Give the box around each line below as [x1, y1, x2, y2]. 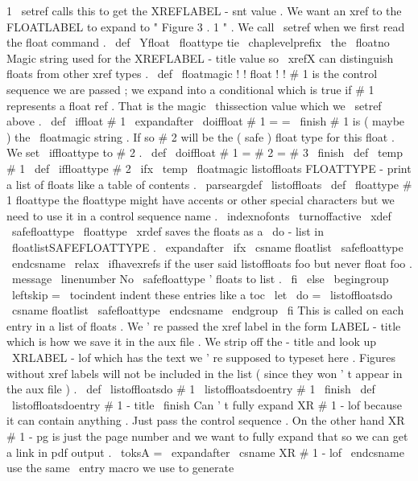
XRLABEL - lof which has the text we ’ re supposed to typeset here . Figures [11, 349, 396, 366]
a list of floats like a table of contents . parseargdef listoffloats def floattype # [6, 175, 412, 192]
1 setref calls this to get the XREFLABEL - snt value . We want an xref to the [6, 2, 402, 18]
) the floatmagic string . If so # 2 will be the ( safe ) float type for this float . [6, 128, 395, 145]
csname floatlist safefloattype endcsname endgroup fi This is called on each [11, 302, 404, 319]
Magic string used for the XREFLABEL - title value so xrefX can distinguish [6, 49, 394, 66]
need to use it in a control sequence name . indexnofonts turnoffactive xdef [6, 207, 391, 224]
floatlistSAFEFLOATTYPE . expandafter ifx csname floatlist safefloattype [11, 238, 404, 255]
